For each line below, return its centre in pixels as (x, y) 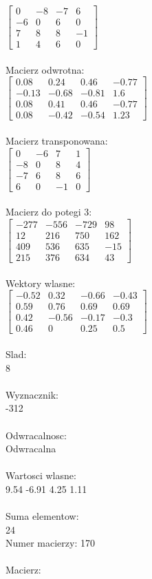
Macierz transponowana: (57, 141)
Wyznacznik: (32, 394)
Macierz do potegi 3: (49, 212)
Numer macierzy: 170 (50, 543)
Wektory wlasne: (41, 283)
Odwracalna (31, 449)
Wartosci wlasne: (41, 475)
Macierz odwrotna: (45, 69)
